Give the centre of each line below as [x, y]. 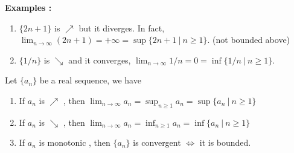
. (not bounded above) [249, 40]
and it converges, [100, 60]
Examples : [28, 7]
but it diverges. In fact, [122, 28]
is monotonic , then [75, 142]
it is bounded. [225, 142]
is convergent [157, 142]
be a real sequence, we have [90, 80]
